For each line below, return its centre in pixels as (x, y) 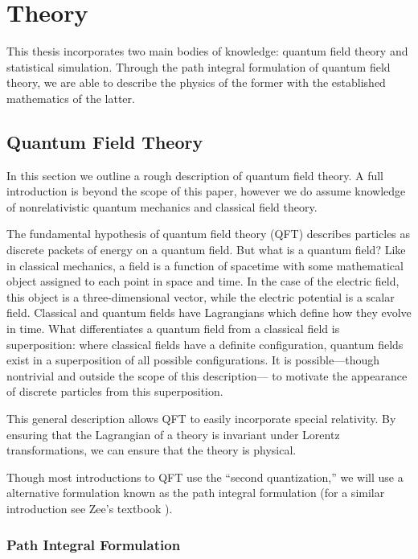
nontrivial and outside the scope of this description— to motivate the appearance (207, 375)
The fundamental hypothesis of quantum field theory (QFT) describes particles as (209, 234)
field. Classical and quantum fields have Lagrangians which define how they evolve (209, 312)
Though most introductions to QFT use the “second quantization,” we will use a (205, 477)
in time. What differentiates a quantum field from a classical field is (173, 329)
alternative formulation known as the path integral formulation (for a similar (196, 493)
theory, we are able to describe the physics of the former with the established (196, 82)
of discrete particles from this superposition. (115, 391)
